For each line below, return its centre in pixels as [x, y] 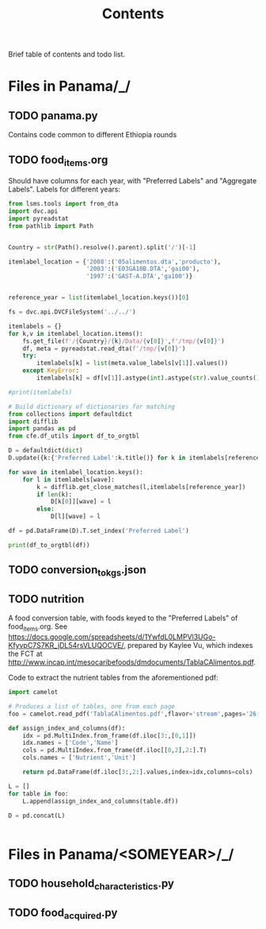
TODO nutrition [46, 599]
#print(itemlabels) [40, 392]
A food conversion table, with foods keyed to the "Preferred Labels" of [123, 618]
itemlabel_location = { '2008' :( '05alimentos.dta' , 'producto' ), [115, 262]
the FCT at [25, 653]
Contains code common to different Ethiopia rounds [93, 135]
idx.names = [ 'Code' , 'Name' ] [70, 743]
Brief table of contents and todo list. [66, 54]
